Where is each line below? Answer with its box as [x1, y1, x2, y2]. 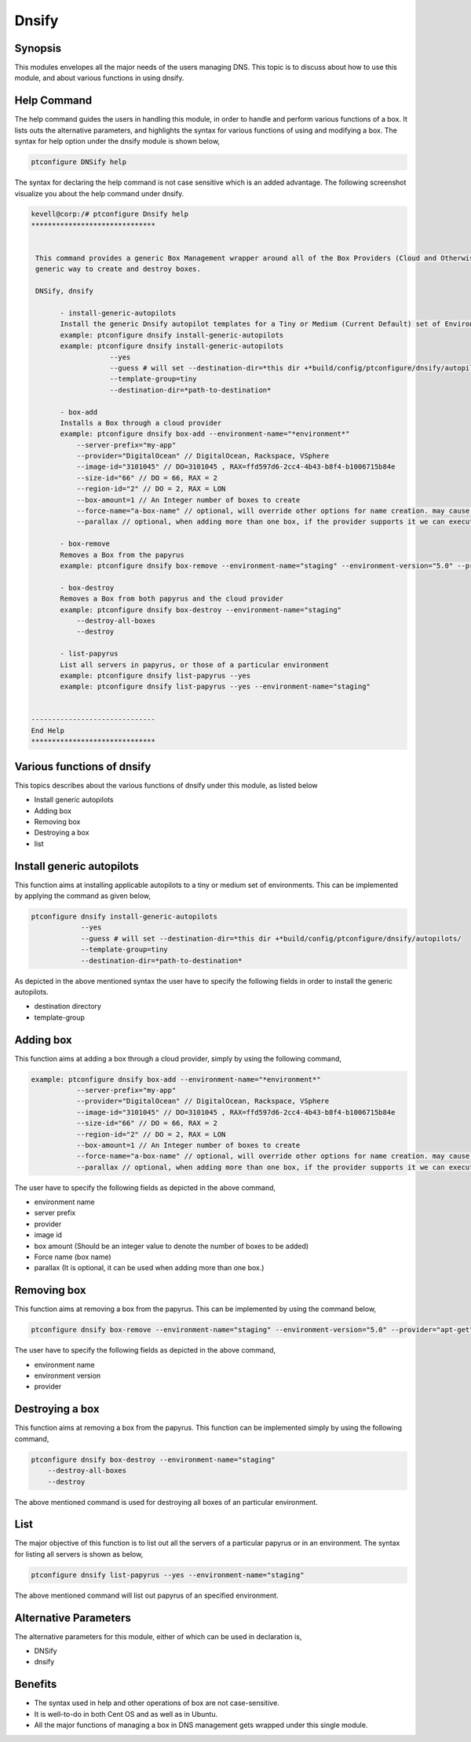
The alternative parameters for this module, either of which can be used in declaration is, [14, 1631, 302, 1641]
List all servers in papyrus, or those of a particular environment [60, 660, 330, 669]
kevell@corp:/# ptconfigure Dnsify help [31, 210, 188, 219]
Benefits [14, 1678, 57, 1691]
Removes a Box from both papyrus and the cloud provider [60, 594, 284, 604]
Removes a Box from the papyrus [60, 550, 184, 559]
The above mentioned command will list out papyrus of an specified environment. [14, 1590, 279, 1600]
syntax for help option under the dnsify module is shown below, [14, 137, 220, 146]
